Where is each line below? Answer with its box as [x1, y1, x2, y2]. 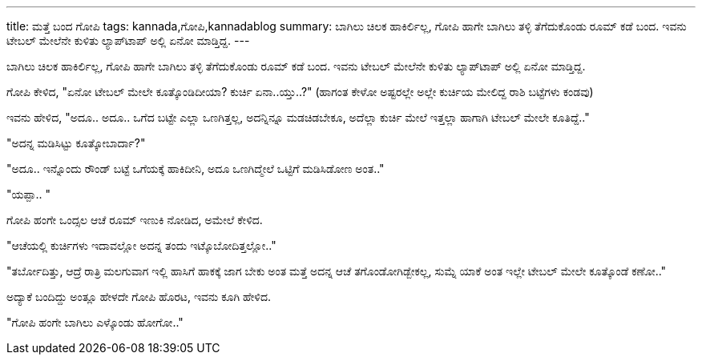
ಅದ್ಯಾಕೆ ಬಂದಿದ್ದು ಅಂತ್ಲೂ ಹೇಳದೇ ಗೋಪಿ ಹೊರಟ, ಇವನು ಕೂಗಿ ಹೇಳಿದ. [6, 290, 272, 303]
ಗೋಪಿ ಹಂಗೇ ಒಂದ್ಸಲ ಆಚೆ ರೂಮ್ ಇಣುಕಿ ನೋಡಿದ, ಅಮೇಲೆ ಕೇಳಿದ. [6, 213, 263, 227]
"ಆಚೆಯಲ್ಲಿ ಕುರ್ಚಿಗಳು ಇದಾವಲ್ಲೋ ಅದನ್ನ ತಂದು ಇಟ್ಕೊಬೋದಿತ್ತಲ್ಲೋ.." [6, 239, 276, 252]
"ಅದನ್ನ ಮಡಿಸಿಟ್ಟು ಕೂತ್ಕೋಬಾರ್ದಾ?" [6, 136, 146, 150]
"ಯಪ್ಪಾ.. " [6, 187, 51, 201]
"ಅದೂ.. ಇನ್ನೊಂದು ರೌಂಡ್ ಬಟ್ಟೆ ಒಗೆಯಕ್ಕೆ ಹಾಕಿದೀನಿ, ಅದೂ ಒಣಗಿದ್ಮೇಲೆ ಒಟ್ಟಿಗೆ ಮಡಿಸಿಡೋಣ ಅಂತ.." [6, 162, 385, 175]
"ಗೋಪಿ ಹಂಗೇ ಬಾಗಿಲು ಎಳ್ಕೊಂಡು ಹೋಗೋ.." [6, 315, 184, 329]
